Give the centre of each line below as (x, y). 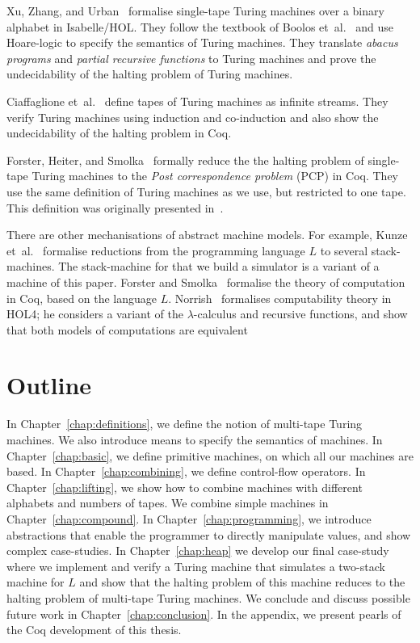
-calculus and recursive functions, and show (300, 314)
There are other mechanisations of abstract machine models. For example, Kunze (207, 235)
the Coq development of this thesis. (94, 630)
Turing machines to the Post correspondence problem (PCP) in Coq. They (215, 176)
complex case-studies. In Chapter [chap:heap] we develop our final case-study (198, 551)
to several (344, 250)
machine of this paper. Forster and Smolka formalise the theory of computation (206, 282)
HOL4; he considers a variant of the (95, 314)
